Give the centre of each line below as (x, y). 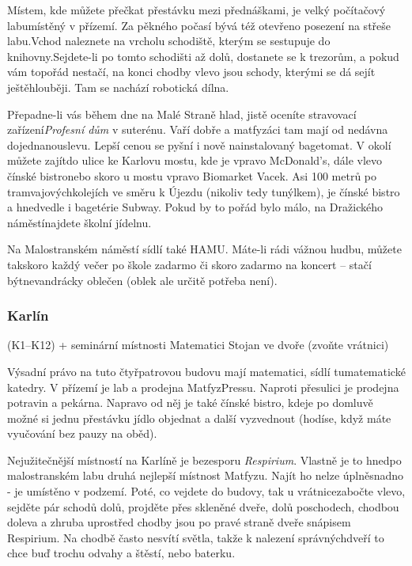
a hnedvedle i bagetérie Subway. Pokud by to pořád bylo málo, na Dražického (195, 207)
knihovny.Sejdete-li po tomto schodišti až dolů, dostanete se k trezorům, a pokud (203, 56)
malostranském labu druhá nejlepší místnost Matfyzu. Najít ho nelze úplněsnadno (206, 475)
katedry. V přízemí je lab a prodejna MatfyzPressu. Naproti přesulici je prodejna (203, 387)
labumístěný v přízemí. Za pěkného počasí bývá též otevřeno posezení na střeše (199, 25)
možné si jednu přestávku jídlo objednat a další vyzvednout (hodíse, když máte (199, 418)
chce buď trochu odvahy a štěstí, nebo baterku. (121, 553)
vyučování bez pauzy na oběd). (82, 433)
